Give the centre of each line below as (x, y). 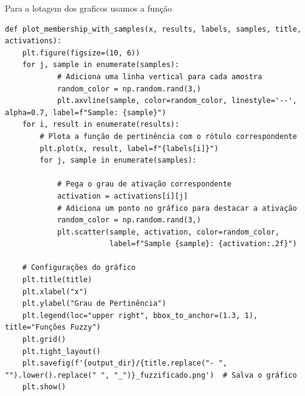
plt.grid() (44, 340)
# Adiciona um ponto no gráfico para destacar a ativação (177, 208)
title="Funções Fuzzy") (53, 327)
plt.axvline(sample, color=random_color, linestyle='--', (177, 101)
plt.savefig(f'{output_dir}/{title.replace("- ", (125, 363)
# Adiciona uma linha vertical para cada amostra (160, 76)
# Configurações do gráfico (79, 268)
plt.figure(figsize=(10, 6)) (81, 53)
